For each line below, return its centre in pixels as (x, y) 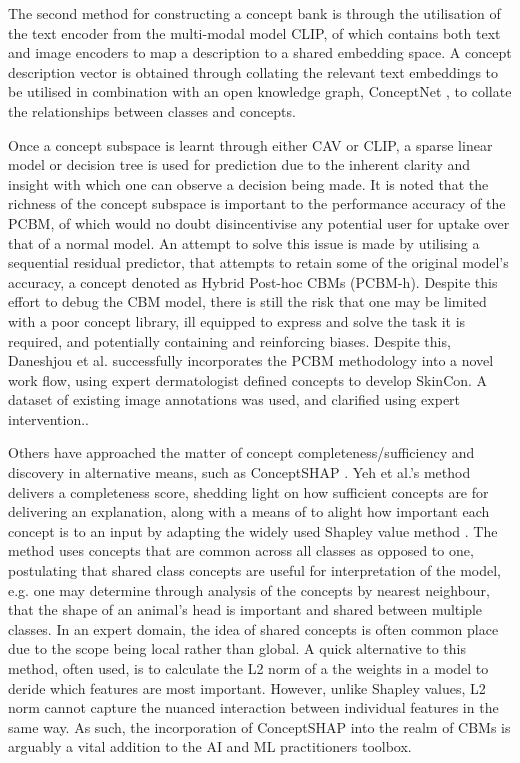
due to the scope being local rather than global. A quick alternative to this (237, 648)
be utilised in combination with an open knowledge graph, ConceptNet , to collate (260, 91)
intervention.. (48, 418)
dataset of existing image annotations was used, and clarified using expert (234, 399)
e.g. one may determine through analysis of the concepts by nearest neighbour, (249, 589)
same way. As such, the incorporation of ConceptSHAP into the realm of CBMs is (259, 726)
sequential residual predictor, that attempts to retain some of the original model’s (258, 262)
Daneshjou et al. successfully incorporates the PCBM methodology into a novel (251, 360)
